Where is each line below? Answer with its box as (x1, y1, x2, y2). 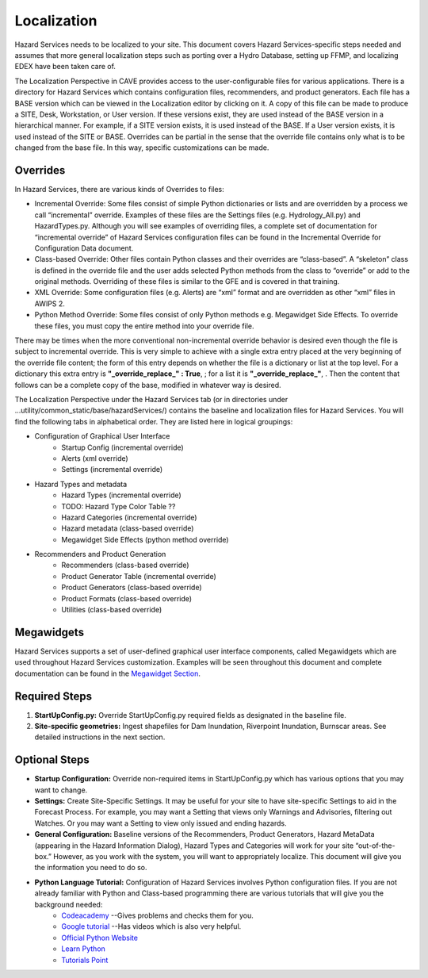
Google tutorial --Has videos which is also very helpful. (61, 922, 242, 931)
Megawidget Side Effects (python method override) (61, 535, 229, 544)
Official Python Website (61, 933, 139, 942)
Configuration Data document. (34, 243, 134, 253)
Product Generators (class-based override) (61, 583, 202, 593)
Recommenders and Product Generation (34, 550, 166, 559)
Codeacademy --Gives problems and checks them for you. (61, 911, 254, 920)
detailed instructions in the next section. (34, 732, 166, 742)
